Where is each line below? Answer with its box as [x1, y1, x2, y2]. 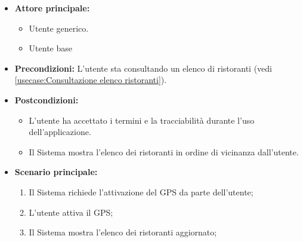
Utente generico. [29, 22, 89, 34]
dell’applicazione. [29, 125, 91, 138]
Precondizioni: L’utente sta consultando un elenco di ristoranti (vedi [14, 62, 273, 74]
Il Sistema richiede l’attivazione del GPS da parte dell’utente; [29, 185, 253, 198]
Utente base [29, 42, 72, 54]
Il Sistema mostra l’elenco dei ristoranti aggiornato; [29, 226, 217, 238]
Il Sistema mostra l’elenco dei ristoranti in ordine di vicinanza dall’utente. [29, 145, 299, 158]
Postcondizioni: [14, 93, 79, 106]
